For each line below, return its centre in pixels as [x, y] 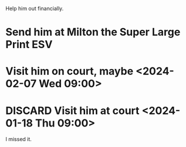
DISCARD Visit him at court [72, 110]
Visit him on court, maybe [70, 71]
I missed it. [18, 139]
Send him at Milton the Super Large [93, 32]
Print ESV [29, 45]
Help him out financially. [35, 8]
